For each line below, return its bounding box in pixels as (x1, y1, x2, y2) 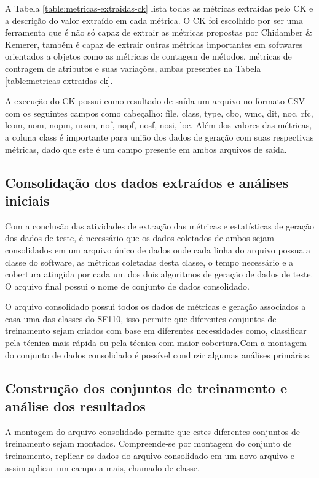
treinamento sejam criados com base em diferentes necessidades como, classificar (5, 324, 307, 337)
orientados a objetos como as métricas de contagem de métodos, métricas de (5, 50, 292, 63)
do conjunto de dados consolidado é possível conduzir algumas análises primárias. (5, 348, 312, 361)
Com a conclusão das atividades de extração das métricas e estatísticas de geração (5, 219, 315, 232)
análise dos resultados (5, 396, 146, 415)
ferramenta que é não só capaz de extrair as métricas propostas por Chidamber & (5, 26, 312, 39)
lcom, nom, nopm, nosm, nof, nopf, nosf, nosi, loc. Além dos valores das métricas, (5, 118, 312, 131)
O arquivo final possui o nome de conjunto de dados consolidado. (5, 279, 250, 292)
